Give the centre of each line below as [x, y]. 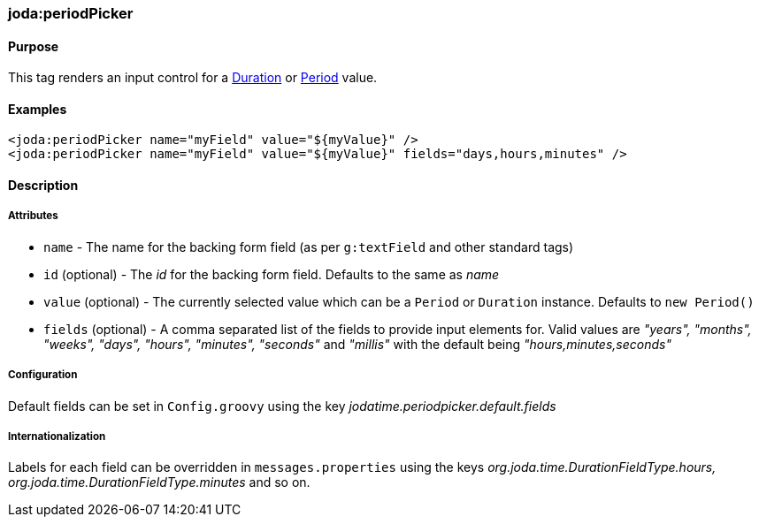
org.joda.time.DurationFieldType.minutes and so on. [159, 482]
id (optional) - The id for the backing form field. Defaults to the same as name [272, 274]
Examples [38, 109]
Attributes [33, 216]
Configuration [43, 375]
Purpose [34, 46]
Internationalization [57, 437]
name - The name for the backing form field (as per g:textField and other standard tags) [309, 247]
